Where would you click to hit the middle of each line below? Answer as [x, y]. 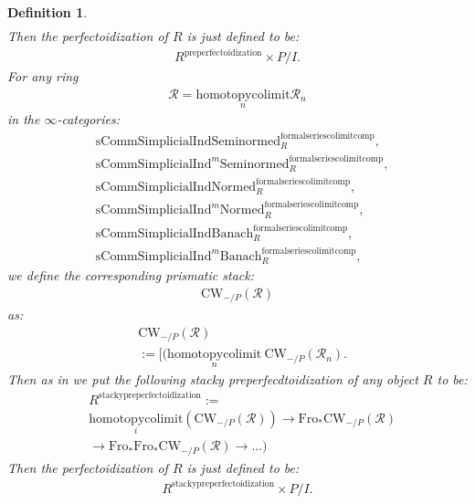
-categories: [88, 119]
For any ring [43, 76]
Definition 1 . [47, 12]
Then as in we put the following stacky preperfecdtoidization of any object [213, 378]
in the [24, 119]
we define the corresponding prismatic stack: [131, 275]
